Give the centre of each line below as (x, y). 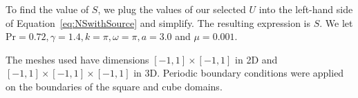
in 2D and (256, 59)
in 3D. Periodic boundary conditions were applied (239, 73)
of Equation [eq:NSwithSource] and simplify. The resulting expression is (158, 22)
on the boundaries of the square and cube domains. (114, 86)
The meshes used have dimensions (77, 59)
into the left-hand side (306, 9)
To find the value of (47, 9)
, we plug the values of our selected (172, 9)
